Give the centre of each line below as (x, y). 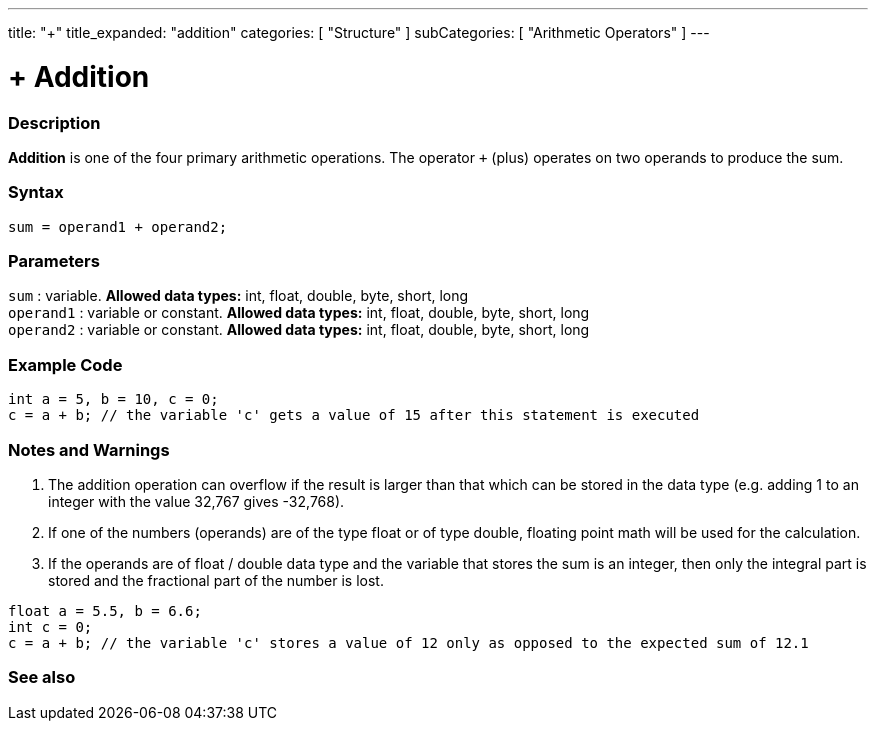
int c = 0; (50, 626)
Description (54, 122)
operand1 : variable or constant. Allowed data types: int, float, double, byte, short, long (299, 313)
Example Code (65, 364)
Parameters (54, 261)
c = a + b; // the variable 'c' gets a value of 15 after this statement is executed (354, 415)
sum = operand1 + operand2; (118, 226)
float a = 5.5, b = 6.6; (105, 610)
